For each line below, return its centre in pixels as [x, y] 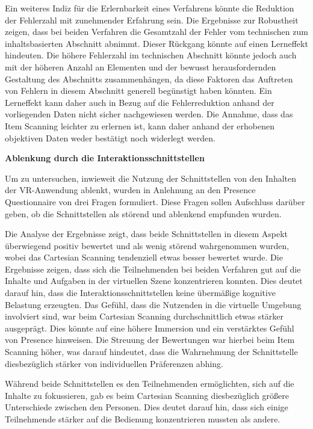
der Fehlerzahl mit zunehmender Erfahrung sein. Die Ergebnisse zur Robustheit [152, 20]
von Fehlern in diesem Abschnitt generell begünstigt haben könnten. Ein [138, 91]
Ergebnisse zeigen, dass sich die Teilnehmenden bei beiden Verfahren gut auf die [153, 269]
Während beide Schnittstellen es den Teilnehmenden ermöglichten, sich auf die [150, 384]
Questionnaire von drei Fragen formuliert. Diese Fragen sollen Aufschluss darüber [155, 201]
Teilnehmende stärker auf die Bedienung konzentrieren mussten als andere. [143, 419]
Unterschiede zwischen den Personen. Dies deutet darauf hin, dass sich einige [147, 407]
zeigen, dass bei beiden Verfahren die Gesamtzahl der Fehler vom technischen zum [156, 32]
